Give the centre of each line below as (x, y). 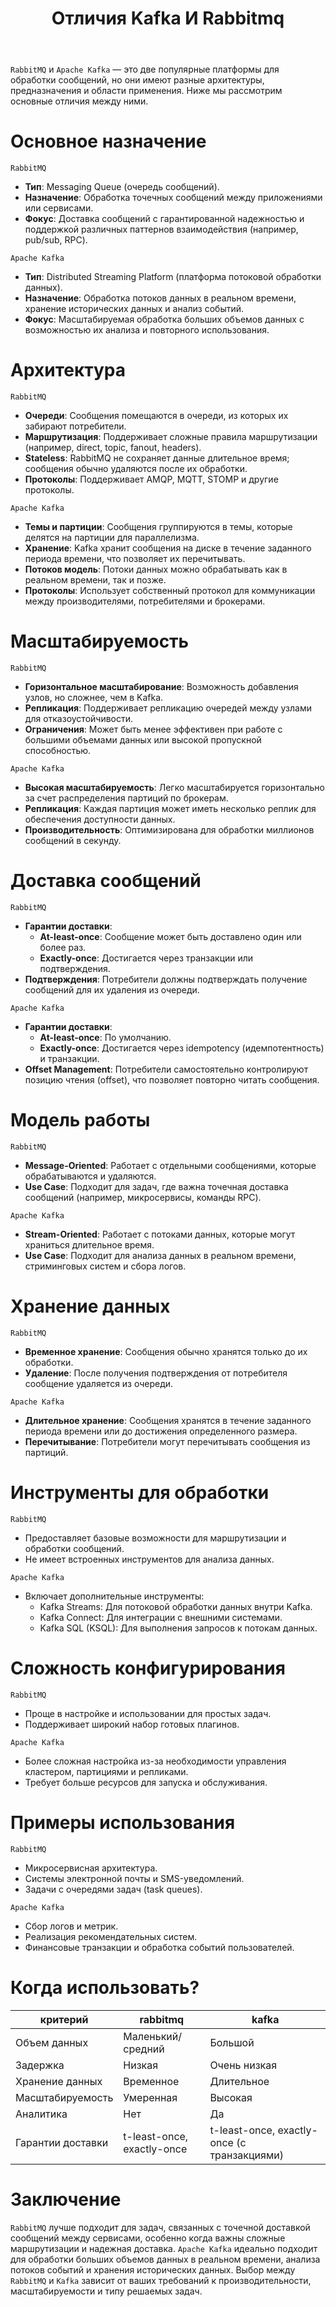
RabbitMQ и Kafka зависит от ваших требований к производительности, (161, 2280)
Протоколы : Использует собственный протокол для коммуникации (170, 591)
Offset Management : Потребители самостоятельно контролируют (166, 1069)
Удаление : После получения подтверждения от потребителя (156, 1373)
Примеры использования (123, 1822)
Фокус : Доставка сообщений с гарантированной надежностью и (164, 219)
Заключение (66, 2199)
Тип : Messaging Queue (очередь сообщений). (122, 187)
